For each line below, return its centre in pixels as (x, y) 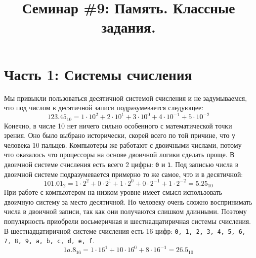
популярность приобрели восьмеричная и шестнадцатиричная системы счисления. (128, 221)
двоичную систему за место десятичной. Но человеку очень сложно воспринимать (128, 201)
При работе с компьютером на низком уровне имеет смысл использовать (113, 192)
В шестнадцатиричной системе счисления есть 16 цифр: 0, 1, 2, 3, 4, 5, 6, (125, 231)
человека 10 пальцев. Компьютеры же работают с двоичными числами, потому (123, 145)
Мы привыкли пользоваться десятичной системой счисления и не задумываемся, (126, 98)
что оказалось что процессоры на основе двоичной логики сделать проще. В (119, 154)
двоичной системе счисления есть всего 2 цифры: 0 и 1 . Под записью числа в (121, 164)
